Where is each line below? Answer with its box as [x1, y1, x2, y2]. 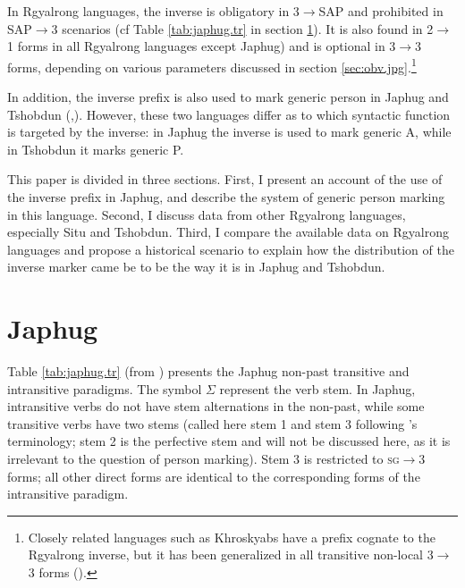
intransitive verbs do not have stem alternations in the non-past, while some [7, 397, 425, 416]
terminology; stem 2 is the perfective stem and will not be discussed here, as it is [7, 432, 451, 450]
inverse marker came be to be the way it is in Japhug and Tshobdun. [7, 257, 385, 276]
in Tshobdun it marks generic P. [7, 139, 184, 158]
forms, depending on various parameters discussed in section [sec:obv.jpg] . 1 [7, 55, 417, 76]
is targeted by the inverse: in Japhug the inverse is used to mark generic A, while [7, 122, 452, 141]
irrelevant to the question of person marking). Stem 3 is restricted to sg [7, 449, 400, 468]
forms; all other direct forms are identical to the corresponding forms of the [7, 466, 420, 485]
